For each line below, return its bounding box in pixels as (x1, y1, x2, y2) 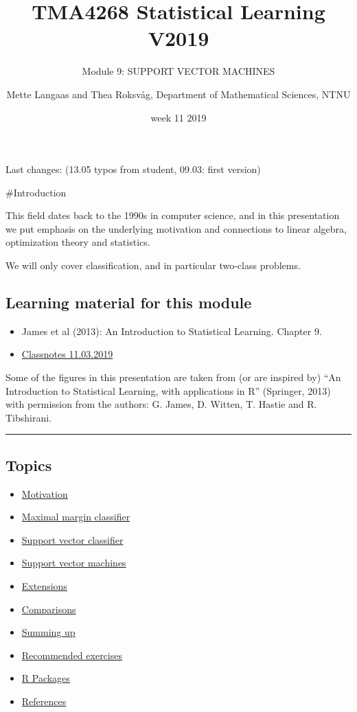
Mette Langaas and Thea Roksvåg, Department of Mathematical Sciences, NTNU (6, 87, 351, 101)
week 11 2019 (150, 110, 207, 124)
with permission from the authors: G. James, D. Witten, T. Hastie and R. (5, 397, 317, 411)
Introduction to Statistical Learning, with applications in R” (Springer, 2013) (5, 383, 331, 398)
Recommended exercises (21, 647, 122, 662)
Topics (5, 454, 52, 475)
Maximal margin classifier (21, 509, 130, 524)
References (21, 693, 67, 708)
